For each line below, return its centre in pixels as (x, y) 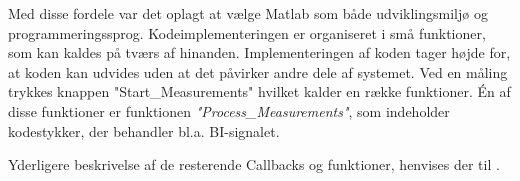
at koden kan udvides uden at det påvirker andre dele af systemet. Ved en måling (258, 71)
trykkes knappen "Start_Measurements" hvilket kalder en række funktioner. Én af (259, 91)
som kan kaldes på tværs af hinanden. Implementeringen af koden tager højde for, (259, 52)
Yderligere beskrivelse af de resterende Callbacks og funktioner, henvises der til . (254, 164)
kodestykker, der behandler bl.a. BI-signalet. (144, 130)
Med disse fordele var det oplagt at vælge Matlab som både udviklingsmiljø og (248, 13)
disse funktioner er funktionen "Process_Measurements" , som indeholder (229, 110)
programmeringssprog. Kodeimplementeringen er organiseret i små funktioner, (247, 32)
